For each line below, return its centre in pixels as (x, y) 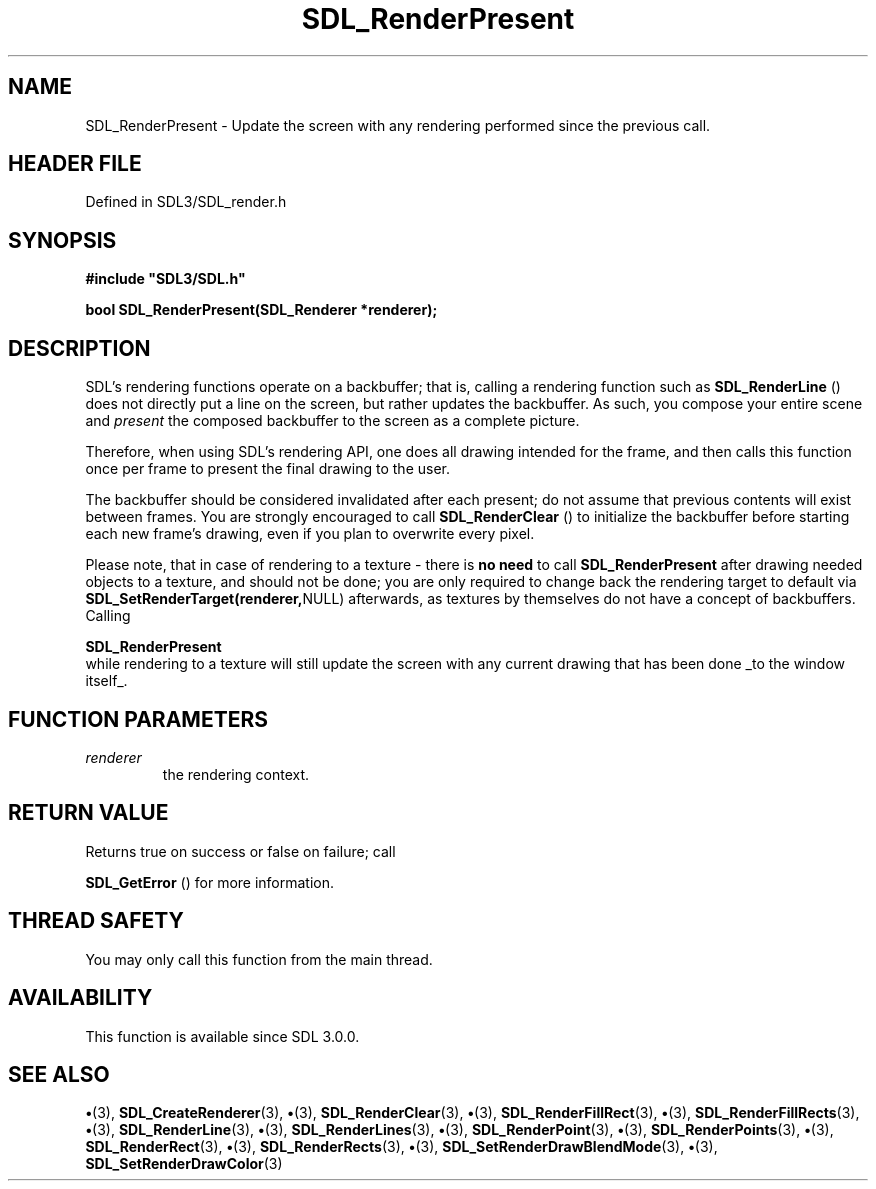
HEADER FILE (75, 164)
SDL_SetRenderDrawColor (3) (184, 1164)
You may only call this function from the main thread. (259, 959)
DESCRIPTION (79, 348)
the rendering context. (236, 774)
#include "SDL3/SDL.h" (165, 279)
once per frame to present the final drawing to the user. (267, 469)
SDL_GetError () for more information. (210, 882)
